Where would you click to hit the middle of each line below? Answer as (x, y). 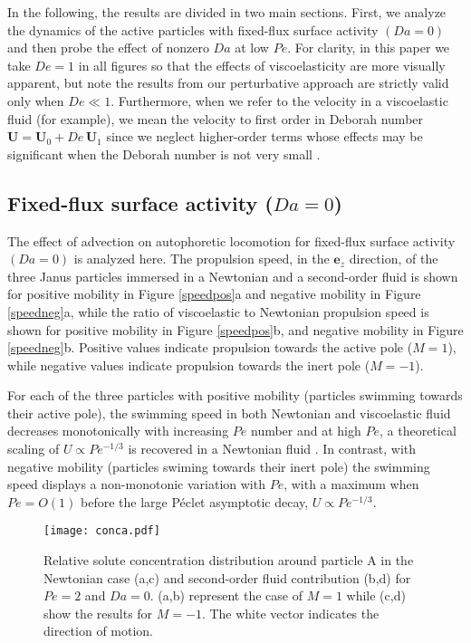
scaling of (34, 449)
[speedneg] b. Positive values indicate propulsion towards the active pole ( (210, 347)
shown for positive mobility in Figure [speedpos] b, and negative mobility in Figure (235, 329)
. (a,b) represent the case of (226, 595)
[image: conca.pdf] (102, 531)
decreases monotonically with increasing (118, 431)
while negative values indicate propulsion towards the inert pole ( (189, 365)
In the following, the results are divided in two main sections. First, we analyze (227, 12)
